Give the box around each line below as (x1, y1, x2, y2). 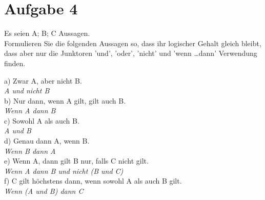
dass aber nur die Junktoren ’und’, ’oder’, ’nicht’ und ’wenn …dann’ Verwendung (4, 48, 257, 58)
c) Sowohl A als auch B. (4, 115, 79, 126)
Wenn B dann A (4, 145, 56, 156)
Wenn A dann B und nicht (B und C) (4, 165, 124, 176)
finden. (4, 57, 26, 68)
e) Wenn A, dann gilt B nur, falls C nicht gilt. (4, 155, 149, 166)
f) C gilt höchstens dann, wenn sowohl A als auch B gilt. (4, 175, 182, 186)
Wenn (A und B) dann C (4, 186, 84, 196)
